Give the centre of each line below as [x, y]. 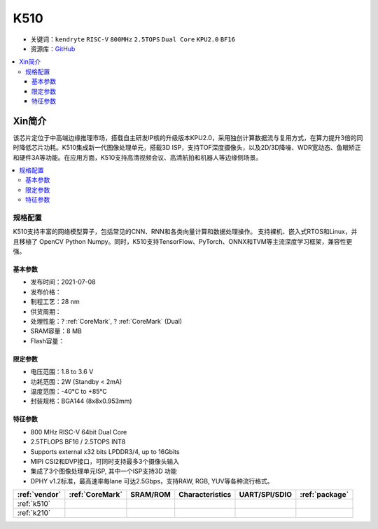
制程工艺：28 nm [55, 302]
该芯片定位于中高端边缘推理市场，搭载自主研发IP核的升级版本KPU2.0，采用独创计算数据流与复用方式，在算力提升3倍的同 [188, 137]
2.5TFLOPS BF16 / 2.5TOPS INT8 [78, 442]
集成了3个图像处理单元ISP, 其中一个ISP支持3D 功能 [104, 471]
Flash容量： [48, 341]
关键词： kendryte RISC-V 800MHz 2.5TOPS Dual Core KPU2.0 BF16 [133, 39]
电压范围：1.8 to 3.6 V [62, 372]
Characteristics [205, 495]
